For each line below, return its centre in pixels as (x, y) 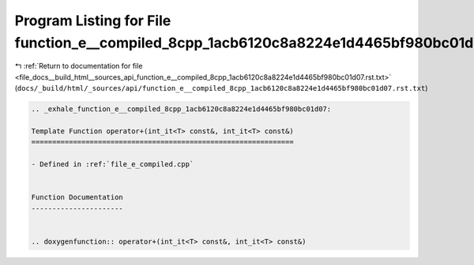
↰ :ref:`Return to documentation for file (79, 66)
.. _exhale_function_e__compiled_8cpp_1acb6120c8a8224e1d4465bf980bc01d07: (181, 109)
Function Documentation (77, 198)
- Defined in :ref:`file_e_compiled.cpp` (113, 164)
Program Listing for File (93, 21)
